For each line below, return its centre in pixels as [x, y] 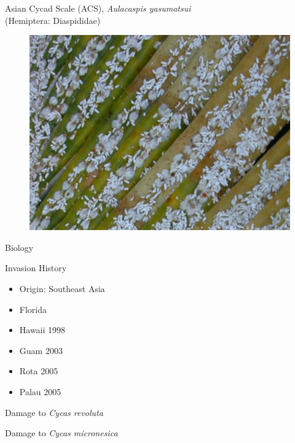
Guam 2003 [41, 350]
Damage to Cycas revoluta [54, 412]
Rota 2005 [39, 371]
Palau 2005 [40, 391]
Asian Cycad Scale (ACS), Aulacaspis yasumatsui [98, 8]
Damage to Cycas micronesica [61, 433]
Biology [19, 247]
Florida [33, 309]
